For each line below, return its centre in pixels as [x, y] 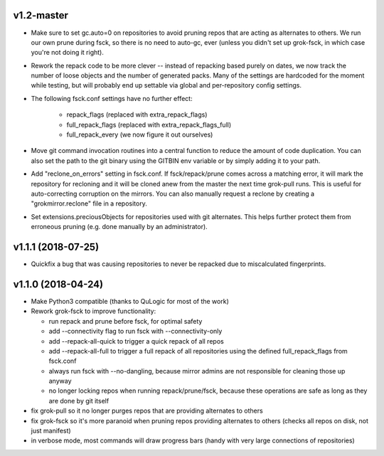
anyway [60, 381]
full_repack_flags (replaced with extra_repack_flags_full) [149, 124]
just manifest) [51, 431]
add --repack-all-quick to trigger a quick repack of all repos [136, 341]
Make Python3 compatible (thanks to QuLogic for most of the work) [130, 301]
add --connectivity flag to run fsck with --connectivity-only [135, 332]
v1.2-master [41, 15]
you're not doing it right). [68, 53]
